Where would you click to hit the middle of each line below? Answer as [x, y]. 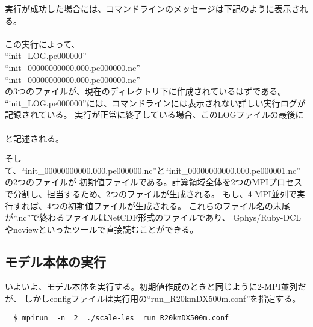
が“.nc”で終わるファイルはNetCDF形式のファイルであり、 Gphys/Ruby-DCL [153, 217]
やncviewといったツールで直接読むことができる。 [102, 229]
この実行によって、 [42, 44]
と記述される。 [34, 138]
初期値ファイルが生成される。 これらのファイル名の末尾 [179, 205]
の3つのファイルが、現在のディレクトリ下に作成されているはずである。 [146, 91]
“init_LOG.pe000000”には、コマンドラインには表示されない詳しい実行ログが [155, 102]
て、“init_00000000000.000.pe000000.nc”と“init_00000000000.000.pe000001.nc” [153, 170]
